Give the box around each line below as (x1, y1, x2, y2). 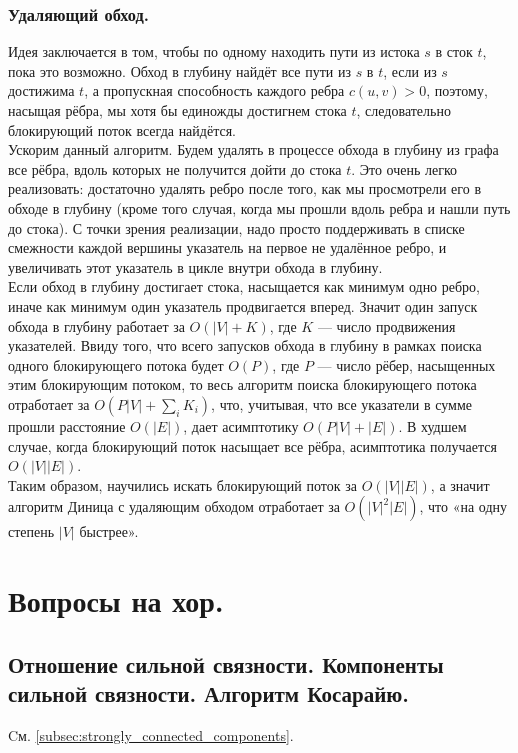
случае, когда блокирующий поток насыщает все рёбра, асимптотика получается (8, 435, 497, 456)
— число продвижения (317, 315, 456, 336)
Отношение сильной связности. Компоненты (8, 648, 444, 679)
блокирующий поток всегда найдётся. (8, 119, 237, 140)
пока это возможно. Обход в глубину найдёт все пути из (8, 60, 351, 81)
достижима (8, 80, 75, 101)
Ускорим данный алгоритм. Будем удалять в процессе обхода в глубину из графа (8, 139, 499, 160)
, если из (383, 60, 437, 81)
